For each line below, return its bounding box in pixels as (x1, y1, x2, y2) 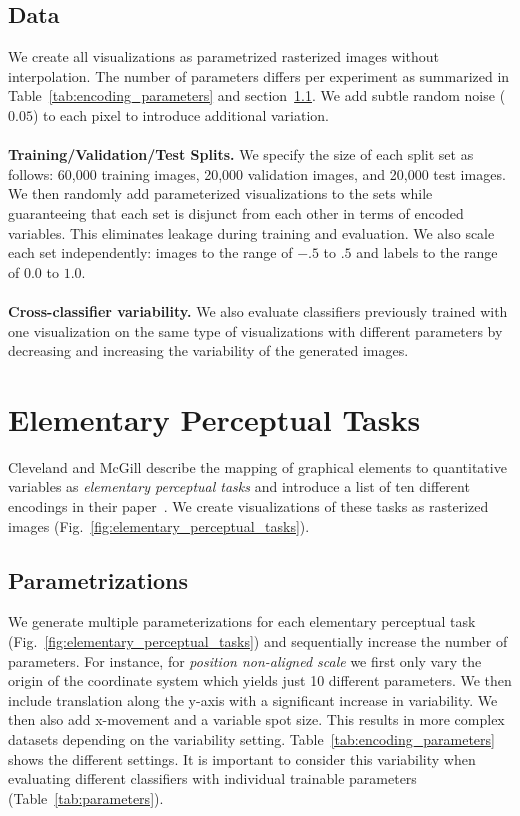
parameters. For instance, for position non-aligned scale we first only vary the (8, 650, 482, 671)
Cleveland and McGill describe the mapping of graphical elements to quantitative (8, 456, 507, 477)
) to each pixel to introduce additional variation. (32, 104, 329, 125)
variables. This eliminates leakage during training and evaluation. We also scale (8, 222, 495, 243)
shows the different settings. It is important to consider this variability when (8, 748, 476, 769)
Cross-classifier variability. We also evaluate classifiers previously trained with (8, 300, 508, 321)
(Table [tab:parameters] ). (8, 787, 164, 808)
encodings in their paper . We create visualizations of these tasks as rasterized (8, 496, 489, 517)
